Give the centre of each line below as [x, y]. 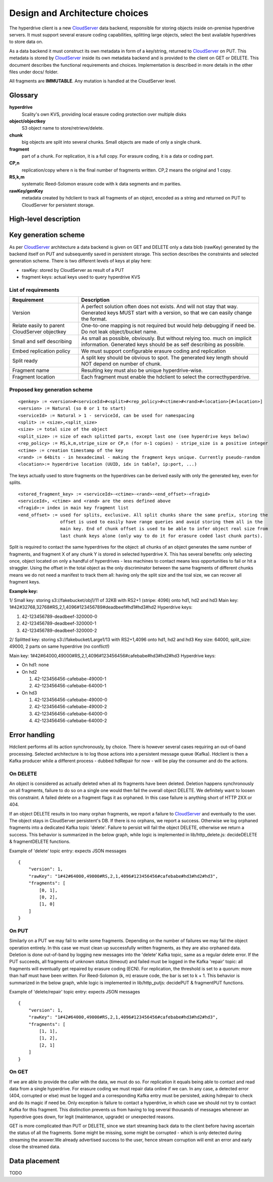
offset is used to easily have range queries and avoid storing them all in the [161, 522]
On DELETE [23, 774]
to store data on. [26, 42]
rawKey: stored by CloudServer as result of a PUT [73, 270]
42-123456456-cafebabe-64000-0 [71, 714]
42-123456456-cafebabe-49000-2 [71, 707]
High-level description [45, 219]
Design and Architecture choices [79, 13]
